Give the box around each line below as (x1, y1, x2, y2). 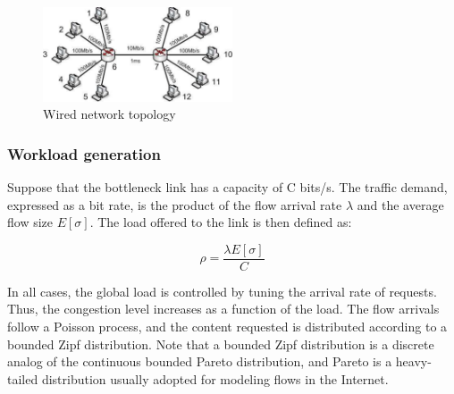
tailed (7, 369, 38, 388)
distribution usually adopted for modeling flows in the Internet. (41, 369, 389, 388)
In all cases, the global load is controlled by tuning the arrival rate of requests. (7, 281, 437, 300)
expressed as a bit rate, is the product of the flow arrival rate (7, 195, 342, 214)
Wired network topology (43, 105, 176, 123)
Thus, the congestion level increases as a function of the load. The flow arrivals (7, 299, 440, 318)
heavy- (395, 352, 432, 371)
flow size (7, 213, 54, 231)
